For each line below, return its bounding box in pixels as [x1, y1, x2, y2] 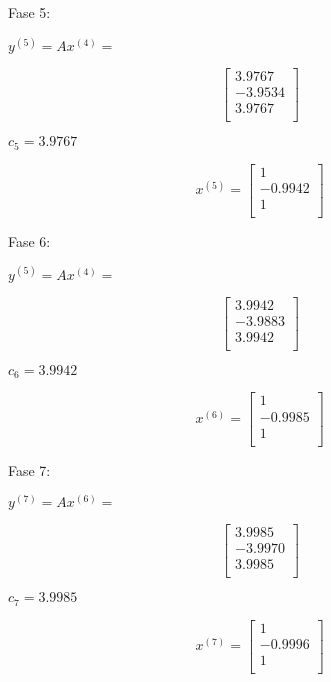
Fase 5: [8, 2, 51, 22]
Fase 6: [8, 230, 51, 251]
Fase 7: [8, 459, 51, 480]
